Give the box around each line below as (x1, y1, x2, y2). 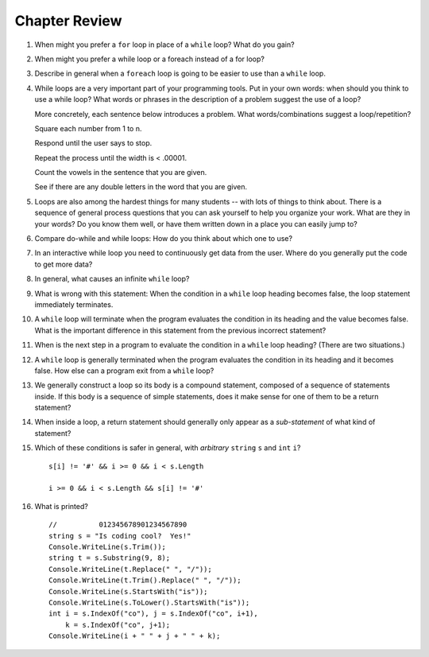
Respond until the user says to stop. (34, 138, 153, 148)
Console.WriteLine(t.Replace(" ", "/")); (48, 565, 212, 573)
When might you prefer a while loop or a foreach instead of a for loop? (34, 54, 265, 64)
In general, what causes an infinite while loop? (34, 274, 190, 284)
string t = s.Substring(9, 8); (48, 554, 171, 562)
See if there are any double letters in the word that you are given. (34, 182, 248, 192)
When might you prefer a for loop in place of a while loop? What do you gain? (34, 40, 295, 49)
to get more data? (34, 259, 93, 269)
